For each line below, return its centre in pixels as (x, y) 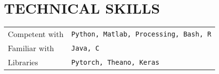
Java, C (85, 48)
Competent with (36, 34)
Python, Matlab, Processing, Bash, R (141, 34)
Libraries (23, 62)
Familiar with (31, 48)
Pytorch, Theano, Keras (115, 62)
